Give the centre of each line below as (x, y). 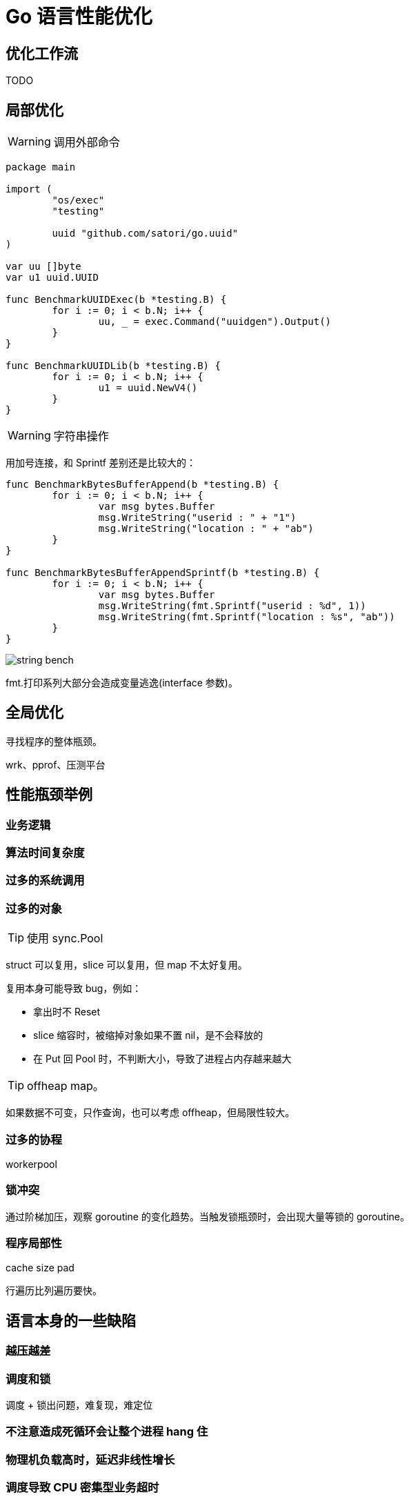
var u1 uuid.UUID (52, 278)
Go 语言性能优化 (79, 17)
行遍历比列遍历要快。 (54, 1291)
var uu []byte (43, 267)
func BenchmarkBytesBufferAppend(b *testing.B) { (142, 485)
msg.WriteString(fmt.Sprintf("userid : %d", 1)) (232, 606)
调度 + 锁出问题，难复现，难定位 (79, 1405)
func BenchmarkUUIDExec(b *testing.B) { (116, 300)
